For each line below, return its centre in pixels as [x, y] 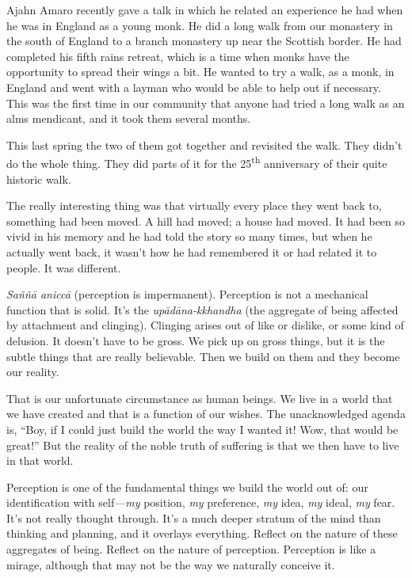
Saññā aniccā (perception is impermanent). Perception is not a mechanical [187, 294]
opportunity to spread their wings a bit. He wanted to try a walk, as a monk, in [200, 72]
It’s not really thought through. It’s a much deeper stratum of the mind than [194, 517]
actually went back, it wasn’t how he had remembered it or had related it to [192, 251]
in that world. [40, 460]
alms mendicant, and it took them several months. [129, 118]
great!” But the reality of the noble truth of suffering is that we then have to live [203, 445]
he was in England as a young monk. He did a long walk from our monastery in [200, 25]
